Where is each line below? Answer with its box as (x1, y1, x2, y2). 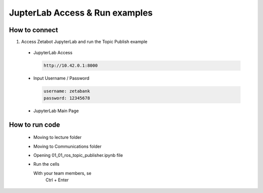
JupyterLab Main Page (33, 108, 79, 114)
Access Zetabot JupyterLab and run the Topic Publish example (21, 39, 148, 45)
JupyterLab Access (33, 50, 73, 56)
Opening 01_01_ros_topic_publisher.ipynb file (33, 152, 123, 158)
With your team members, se (33, 170, 92, 176)
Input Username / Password (33, 76, 90, 81)
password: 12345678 (43, 95, 90, 101)
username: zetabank (43, 88, 90, 94)
